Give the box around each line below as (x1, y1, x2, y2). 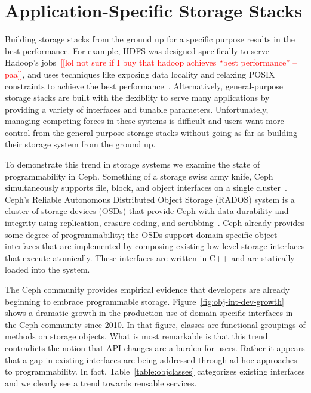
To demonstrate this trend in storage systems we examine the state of (5, 158, 260, 171)
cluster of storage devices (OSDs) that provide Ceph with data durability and (5, 205, 289, 217)
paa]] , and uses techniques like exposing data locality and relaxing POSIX (5, 67, 275, 80)
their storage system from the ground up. (5, 138, 156, 150)
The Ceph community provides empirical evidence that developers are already (5, 283, 290, 295)
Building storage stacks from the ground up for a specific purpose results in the (5, 33, 295, 45)
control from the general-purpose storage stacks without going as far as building (5, 126, 297, 138)
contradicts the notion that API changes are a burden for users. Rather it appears (5, 341, 305, 354)
